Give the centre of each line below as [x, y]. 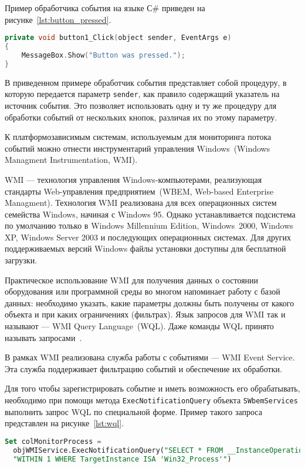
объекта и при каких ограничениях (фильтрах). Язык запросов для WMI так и [145, 314]
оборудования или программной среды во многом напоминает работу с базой [143, 291]
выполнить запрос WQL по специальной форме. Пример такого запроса [133, 411]
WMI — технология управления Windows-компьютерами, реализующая [133, 179]
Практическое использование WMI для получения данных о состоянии [132, 280]
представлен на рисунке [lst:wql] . [65, 423]
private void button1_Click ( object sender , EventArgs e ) [118, 38]
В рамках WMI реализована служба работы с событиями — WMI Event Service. [150, 357]
